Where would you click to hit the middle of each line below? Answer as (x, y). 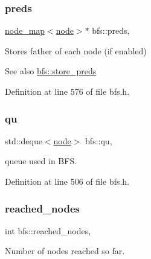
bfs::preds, (111, 30)
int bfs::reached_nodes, (48, 230)
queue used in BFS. (41, 161)
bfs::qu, (99, 140)
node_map (25, 30)
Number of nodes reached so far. (65, 251)
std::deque (24, 140)
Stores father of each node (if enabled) (76, 50)
